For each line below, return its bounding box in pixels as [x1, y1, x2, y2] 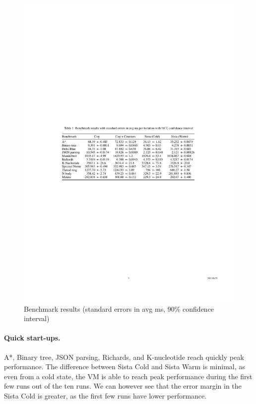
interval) [24, 313, 50, 324]
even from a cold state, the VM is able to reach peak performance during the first [4, 371, 253, 381]
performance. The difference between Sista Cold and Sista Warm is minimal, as [4, 361, 245, 372]
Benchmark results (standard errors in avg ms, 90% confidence [24, 303, 214, 314]
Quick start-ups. [4, 333, 61, 343]
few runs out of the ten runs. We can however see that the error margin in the [4, 381, 242, 391]
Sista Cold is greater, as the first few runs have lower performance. [4, 390, 207, 401]
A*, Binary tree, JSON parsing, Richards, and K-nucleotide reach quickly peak [4, 351, 244, 362]
